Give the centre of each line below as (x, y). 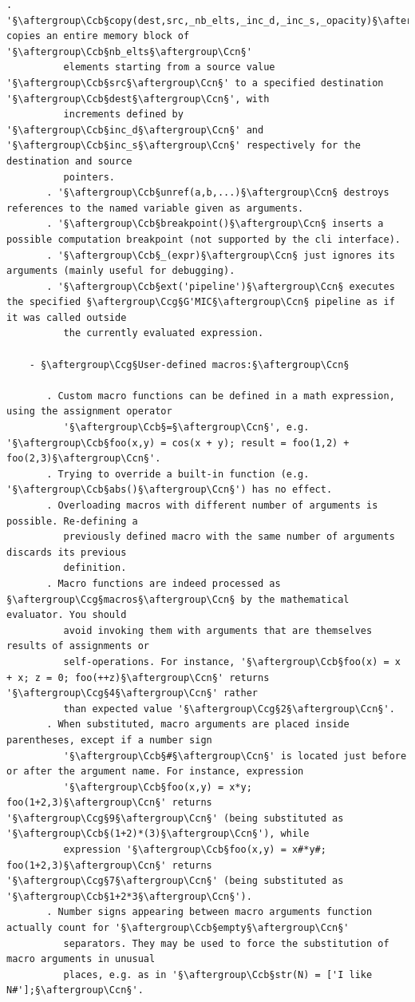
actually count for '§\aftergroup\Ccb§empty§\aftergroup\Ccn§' (178, 928)
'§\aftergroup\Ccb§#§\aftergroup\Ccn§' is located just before (235, 756)
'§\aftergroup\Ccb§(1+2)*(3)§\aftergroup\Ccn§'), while (158, 834)
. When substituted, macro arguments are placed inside (198, 725)
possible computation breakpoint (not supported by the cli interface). (204, 239)
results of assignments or (78, 646)
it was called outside (67, 317)
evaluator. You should (67, 615)
